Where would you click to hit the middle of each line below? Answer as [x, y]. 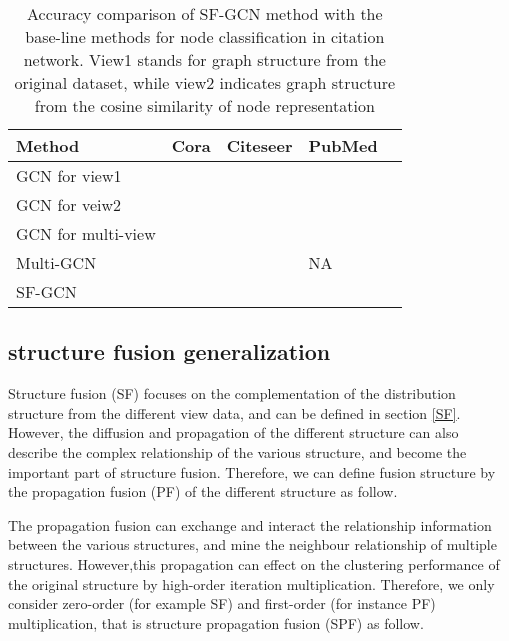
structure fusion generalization [169, 351]
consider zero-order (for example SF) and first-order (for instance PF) [222, 603]
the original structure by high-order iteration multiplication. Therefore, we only [251, 583]
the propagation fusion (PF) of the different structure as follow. [203, 491]
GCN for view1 [69, 175]
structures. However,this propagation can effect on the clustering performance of [254, 563]
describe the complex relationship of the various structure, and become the [237, 451]
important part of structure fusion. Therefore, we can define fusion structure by [252, 471]
